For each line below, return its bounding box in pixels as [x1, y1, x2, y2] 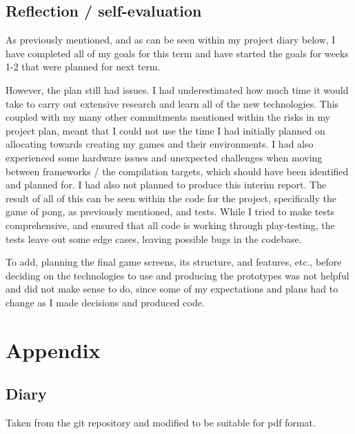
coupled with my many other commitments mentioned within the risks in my [6, 110, 331, 124]
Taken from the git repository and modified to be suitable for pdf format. [6, 415, 316, 430]
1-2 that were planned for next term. [6, 59, 161, 74]
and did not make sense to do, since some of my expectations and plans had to [6, 282, 338, 296]
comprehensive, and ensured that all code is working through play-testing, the [6, 217, 335, 232]
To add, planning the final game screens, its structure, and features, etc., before [6, 255, 342, 269]
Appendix [6, 335, 101, 364]
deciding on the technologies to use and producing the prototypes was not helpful [6, 268, 349, 282]
